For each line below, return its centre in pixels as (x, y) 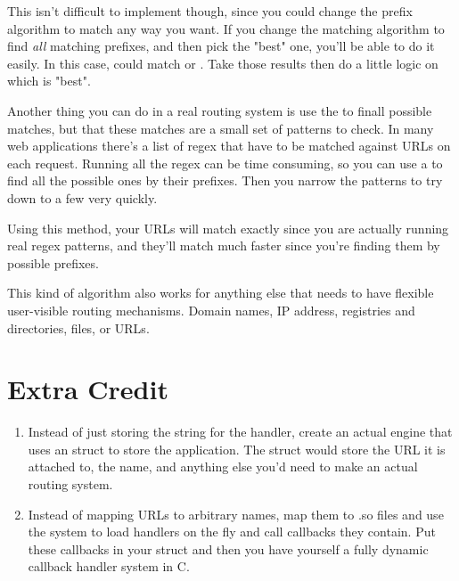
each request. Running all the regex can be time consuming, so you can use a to (225, 163)
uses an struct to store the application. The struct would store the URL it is (237, 449)
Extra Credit (88, 389)
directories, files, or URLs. (78, 327)
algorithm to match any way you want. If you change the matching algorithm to (226, 28)
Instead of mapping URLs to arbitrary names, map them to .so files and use (236, 514)
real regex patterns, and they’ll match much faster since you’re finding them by (224, 245)
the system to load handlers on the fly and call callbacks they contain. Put (232, 532)
